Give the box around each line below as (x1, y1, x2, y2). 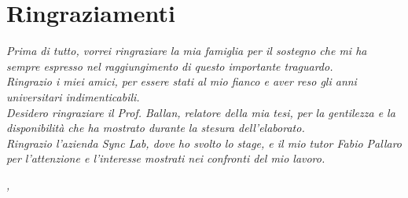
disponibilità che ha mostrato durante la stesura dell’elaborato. (6, 119, 305, 136)
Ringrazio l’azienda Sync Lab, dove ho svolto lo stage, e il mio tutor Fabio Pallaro (6, 134, 402, 151)
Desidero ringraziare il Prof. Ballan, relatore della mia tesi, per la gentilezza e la (6, 104, 395, 120)
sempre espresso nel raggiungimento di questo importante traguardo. (6, 57, 333, 74)
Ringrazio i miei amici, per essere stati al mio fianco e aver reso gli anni (6, 73, 357, 90)
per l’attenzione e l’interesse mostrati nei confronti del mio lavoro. (6, 150, 325, 167)
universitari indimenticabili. (6, 88, 140, 104)
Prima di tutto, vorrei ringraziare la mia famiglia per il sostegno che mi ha (6, 42, 367, 59)
